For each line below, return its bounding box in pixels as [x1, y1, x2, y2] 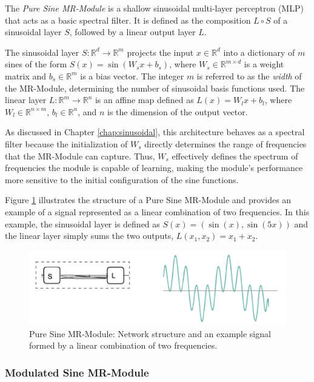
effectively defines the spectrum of [172, 149, 298, 162]
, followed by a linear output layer [69, 25, 196, 38]
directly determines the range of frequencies [144, 137, 307, 150]
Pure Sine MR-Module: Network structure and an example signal [29, 327, 271, 340]
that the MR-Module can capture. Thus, [5, 149, 155, 162]
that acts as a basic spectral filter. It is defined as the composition [5, 13, 251, 26]
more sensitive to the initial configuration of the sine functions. [5, 173, 239, 186]
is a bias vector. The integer [80, 69, 184, 82]
